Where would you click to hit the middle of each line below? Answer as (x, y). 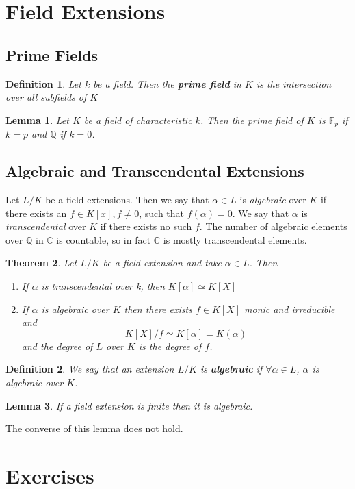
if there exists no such (146, 226)
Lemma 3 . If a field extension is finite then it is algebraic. (129, 405)
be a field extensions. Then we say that (127, 200)
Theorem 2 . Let (41, 263)
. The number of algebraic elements (273, 226)
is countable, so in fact (104, 239)
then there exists (158, 309)
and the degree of (57, 346)
